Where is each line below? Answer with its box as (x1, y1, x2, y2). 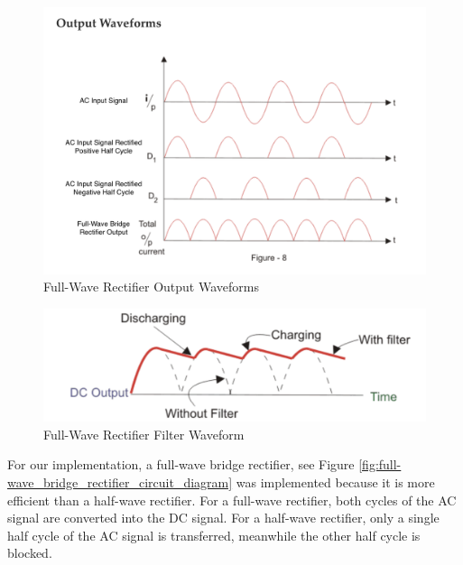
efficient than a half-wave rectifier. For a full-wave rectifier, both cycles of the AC (7, 490, 457, 509)
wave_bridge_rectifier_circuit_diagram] (7, 473, 233, 492)
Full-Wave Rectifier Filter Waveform (43, 424, 245, 443)
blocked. (7, 543, 52, 562)
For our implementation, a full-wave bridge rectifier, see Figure (7, 455, 355, 474)
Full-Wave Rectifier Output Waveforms (43, 277, 259, 296)
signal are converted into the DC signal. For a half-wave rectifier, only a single (7, 508, 440, 527)
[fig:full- (358, 455, 402, 474)
